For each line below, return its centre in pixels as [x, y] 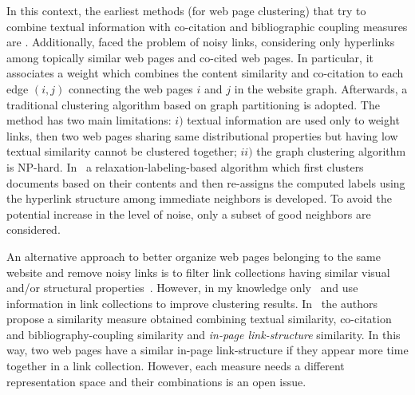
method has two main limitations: [89, 120]
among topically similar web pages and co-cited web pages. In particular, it [190, 57]
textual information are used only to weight [293, 120]
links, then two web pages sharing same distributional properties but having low [202, 135]
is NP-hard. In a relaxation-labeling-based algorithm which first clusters [185, 166]
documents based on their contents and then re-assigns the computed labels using [206, 182]
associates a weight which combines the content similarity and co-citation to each [205, 73]
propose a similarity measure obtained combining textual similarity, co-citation [199, 319]
